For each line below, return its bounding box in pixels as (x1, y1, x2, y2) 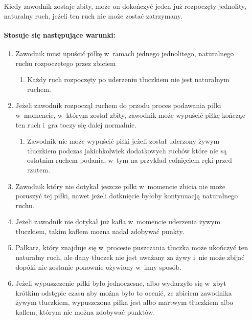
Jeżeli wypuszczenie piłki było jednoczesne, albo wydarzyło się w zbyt (15, 278, 227, 288)
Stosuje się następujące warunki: (4, 29, 116, 40)
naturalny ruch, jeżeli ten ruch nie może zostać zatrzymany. (4, 10, 183, 21)
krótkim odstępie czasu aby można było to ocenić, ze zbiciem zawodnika (15, 287, 232, 298)
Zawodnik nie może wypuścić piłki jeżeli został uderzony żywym (27, 136, 220, 146)
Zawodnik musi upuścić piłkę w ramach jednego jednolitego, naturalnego (15, 48, 234, 58)
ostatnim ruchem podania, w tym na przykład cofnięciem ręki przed (27, 155, 232, 165)
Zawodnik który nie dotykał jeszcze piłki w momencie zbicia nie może (15, 181, 226, 191)
